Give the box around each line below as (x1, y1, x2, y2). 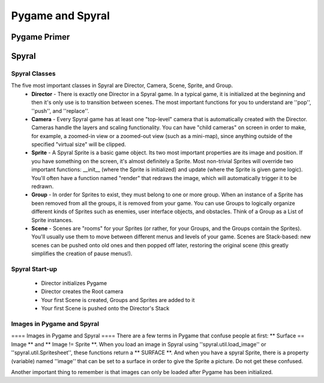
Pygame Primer (11, 32, 70, 42)
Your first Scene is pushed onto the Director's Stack (41, 305, 170, 312)
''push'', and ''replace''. (31, 107, 89, 114)
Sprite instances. (31, 216, 73, 223)
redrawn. (31, 183, 54, 190)
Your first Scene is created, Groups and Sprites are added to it (41, 296, 195, 303)
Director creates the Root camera (41, 288, 124, 295)
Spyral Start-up (11, 265, 57, 273)
